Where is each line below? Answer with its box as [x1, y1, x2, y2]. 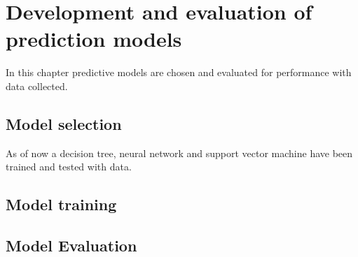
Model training [6, 193, 117, 215]
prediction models [6, 24, 182, 53]
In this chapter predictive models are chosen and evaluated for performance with [6, 65, 352, 80]
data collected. [6, 78, 68, 93]
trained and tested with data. [6, 159, 132, 174]
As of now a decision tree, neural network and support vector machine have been [6, 145, 353, 160]
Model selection [6, 112, 122, 134]
